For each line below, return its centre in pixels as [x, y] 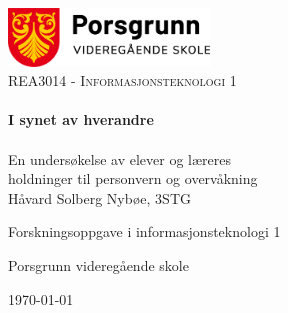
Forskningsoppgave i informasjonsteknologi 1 [144, 231]
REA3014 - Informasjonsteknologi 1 [122, 80]
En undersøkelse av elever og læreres [119, 158]
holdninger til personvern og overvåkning [133, 178]
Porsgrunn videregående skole [98, 265]
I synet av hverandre [81, 119]
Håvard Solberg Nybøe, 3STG [99, 197]
